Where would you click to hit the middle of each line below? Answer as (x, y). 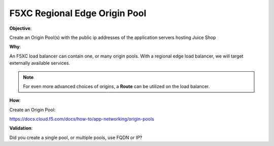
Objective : (21, 28)
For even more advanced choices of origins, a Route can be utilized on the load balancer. (116, 86)
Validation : (21, 128)
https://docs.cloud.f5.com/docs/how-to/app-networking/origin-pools (82, 119)
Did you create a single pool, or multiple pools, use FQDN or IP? (76, 137)
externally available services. (40, 63)
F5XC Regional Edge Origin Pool (78, 13)
